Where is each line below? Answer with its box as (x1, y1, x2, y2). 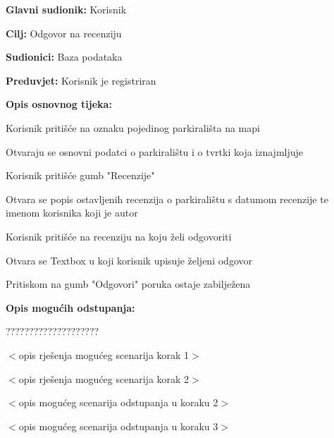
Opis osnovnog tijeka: (6, 97, 112, 111)
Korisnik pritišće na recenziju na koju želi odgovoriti (6, 229, 232, 243)
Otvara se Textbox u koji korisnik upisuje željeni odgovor (6, 253, 252, 267)
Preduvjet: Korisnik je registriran (6, 73, 156, 87)
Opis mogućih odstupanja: (6, 300, 135, 315)
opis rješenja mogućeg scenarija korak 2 (18, 371, 190, 386)
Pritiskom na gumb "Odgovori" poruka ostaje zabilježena (6, 276, 251, 291)
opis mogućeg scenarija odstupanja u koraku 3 (18, 418, 218, 433)
